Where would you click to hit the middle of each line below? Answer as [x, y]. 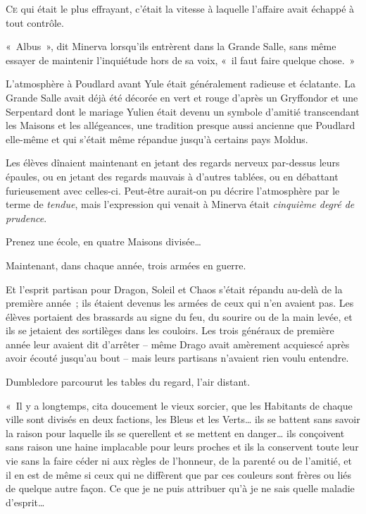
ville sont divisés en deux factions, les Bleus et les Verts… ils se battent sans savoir [183, 419]
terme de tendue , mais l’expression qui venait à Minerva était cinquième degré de [180, 204]
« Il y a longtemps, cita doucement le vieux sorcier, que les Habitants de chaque [179, 405]
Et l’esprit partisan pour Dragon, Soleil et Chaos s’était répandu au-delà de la [174, 289]
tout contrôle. [35, 22]
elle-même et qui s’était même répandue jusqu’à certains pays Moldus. [157, 139]
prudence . [26, 218]
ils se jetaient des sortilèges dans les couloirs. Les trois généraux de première [170, 330]
